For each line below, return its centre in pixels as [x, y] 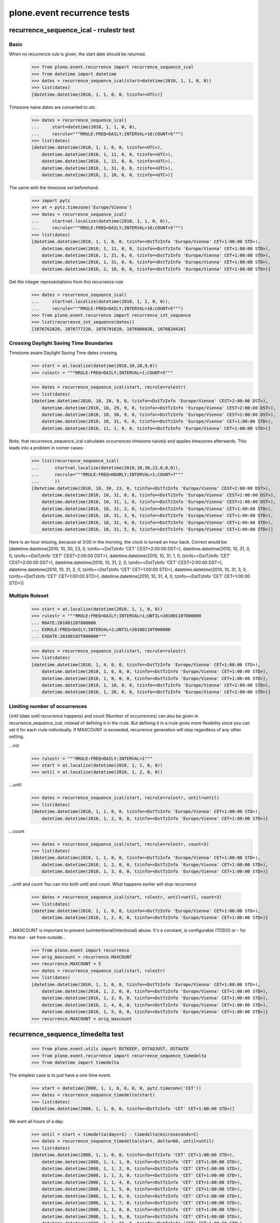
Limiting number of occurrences [48, 706]
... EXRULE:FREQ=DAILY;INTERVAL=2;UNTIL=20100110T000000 [101, 630]
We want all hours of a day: [36, 1121]
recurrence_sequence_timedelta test [66, 1034]
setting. [17, 737]
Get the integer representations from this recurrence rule [66, 282]
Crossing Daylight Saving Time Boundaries [61, 343]
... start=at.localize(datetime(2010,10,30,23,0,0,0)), [106, 468]
